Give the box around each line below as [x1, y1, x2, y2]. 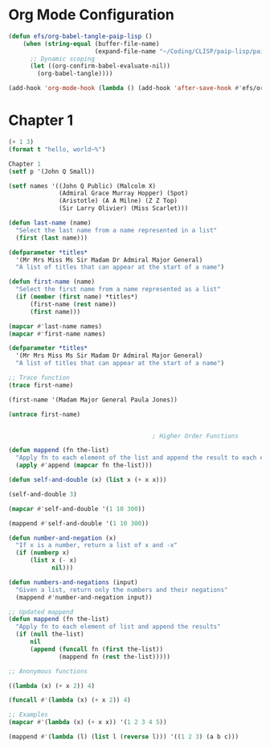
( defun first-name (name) [8, 278, 95, 286]
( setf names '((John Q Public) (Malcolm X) [8, 182, 157, 190]
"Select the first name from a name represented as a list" [15, 286, 221, 294]
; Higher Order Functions [152, 432, 239, 440]
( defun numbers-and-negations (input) [8, 578, 138, 586]
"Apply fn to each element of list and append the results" [15, 623, 221, 631]
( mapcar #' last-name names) [8, 322, 103, 331]
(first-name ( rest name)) [29, 300, 117, 308]
